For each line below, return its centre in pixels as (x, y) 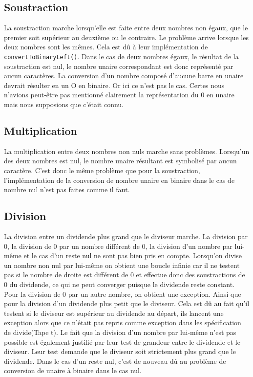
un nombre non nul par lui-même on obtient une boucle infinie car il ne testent (122, 265)
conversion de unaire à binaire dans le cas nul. (73, 370)
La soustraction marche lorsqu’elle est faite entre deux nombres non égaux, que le (126, 28)
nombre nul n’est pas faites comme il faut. (67, 189)
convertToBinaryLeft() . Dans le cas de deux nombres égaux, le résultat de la (121, 56)
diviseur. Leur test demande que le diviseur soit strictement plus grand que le (120, 351)
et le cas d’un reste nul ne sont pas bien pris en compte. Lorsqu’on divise (133, 255)
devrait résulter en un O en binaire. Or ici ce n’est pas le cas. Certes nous (114, 85)
